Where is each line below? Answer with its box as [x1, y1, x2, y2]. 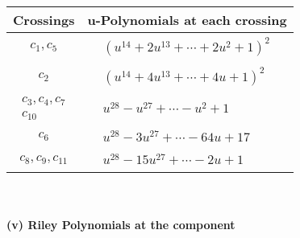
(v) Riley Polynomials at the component [6, 215, 235, 232]
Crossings [13, 10, 75, 29]
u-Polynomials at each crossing [87, 10, 287, 29]
